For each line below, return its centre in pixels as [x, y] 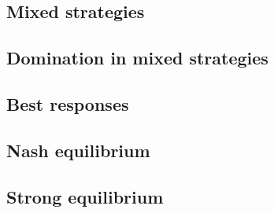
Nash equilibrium [78, 150]
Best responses [68, 103]
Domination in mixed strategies [137, 58]
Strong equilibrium [85, 196]
